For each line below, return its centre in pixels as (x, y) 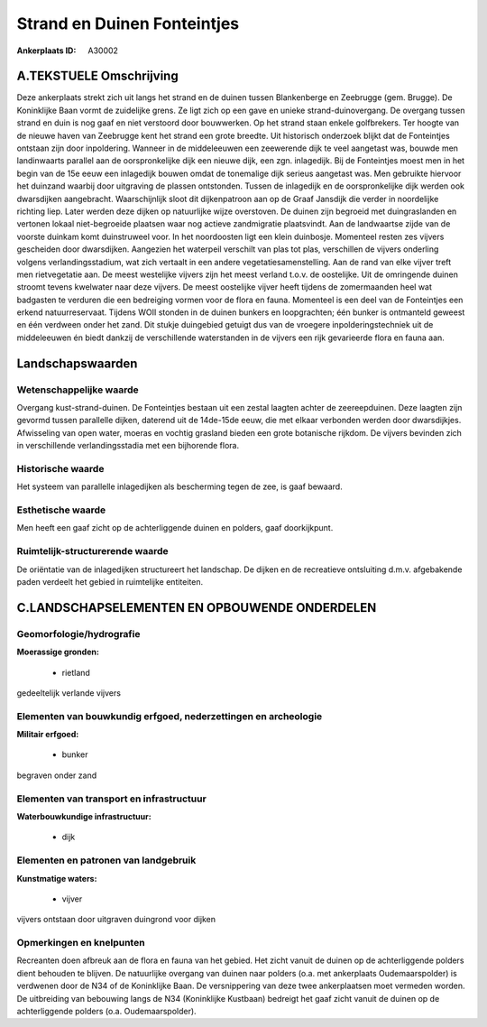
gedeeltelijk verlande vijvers (69, 693)
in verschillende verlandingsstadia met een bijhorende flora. (128, 446)
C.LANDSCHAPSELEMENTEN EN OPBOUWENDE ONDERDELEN (197, 608)
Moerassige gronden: (58, 652)
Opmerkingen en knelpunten (81, 943)
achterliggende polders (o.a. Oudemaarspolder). (107, 1012)
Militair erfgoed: (48, 735)
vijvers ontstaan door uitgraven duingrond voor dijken (116, 920)
